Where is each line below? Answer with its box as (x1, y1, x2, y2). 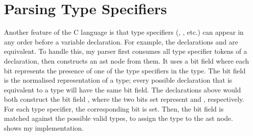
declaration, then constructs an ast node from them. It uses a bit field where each (4, 55, 249, 66)
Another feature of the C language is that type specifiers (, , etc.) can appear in (4, 27, 244, 37)
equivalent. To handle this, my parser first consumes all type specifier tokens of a (4, 46, 247, 56)
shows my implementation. (4, 123, 84, 133)
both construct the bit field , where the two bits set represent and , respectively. (4, 94, 245, 104)
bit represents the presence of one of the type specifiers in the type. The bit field (4, 65, 246, 75)
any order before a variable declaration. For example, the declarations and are (4, 36, 238, 46)
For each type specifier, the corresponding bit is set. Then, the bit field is (4, 103, 224, 113)
